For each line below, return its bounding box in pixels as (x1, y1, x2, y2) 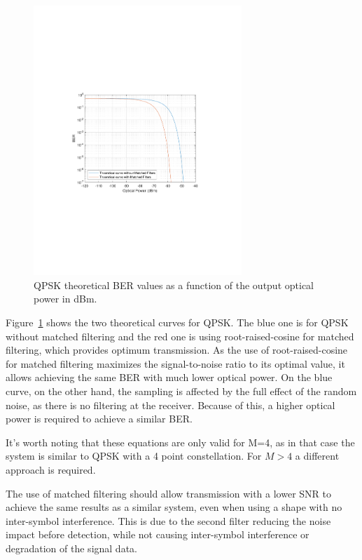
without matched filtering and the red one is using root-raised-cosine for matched (6, 328, 354, 343)
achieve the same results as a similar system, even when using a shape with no (6, 500, 342, 514)
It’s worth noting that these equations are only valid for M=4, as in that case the (6, 434, 355, 449)
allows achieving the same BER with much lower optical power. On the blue (6, 370, 333, 385)
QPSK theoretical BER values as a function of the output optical (34, 277, 314, 292)
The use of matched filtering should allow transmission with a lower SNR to (6, 486, 332, 500)
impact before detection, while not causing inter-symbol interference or (6, 527, 309, 542)
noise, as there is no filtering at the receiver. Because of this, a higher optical (6, 397, 335, 412)
